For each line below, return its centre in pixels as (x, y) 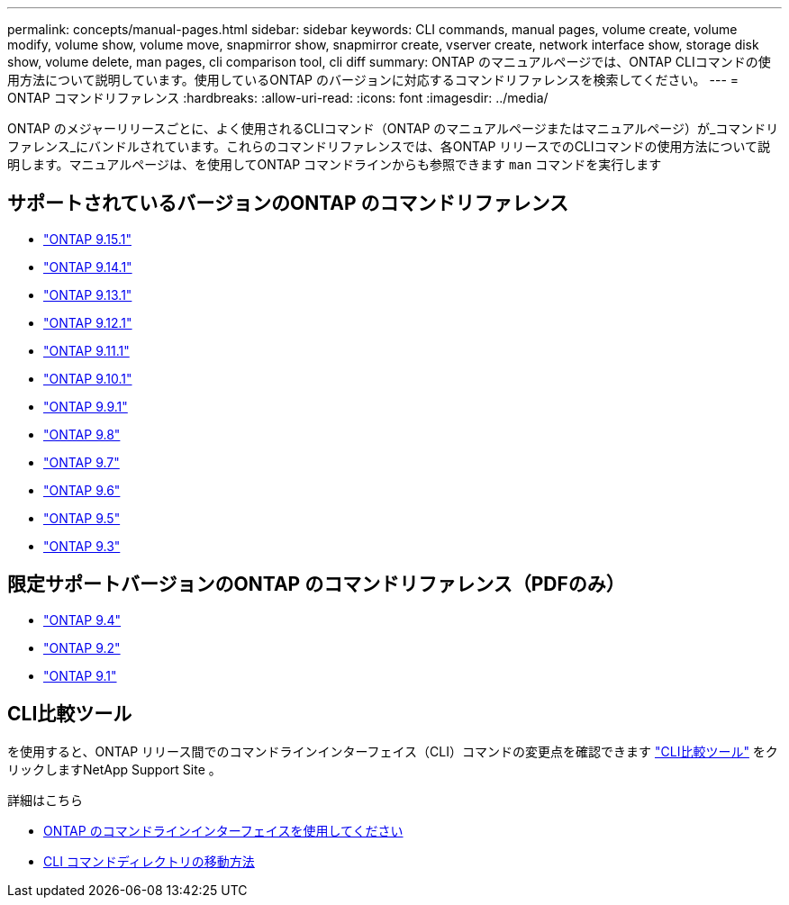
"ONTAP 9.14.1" (88, 267)
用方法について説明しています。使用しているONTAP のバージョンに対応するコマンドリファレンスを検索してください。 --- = (373, 80)
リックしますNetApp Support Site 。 (114, 769)
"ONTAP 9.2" (82, 647)
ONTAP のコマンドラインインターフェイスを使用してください (223, 830)
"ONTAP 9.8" (82, 434)
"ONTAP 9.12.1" (88, 322)
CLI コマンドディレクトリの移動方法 (149, 861)
